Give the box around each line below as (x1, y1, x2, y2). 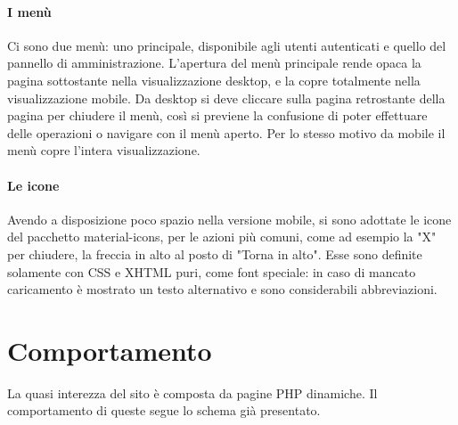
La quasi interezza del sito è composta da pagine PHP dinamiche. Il (7, 383, 378, 402)
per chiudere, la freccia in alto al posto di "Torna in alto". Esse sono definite (7, 244, 422, 263)
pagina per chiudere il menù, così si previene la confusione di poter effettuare (7, 106, 428, 125)
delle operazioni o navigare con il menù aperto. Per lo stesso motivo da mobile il (7, 123, 446, 142)
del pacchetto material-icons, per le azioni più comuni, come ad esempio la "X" (7, 227, 437, 246)
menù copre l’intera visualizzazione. (7, 141, 200, 159)
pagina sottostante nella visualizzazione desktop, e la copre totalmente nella (7, 70, 421, 89)
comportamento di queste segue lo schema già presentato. (7, 401, 321, 420)
